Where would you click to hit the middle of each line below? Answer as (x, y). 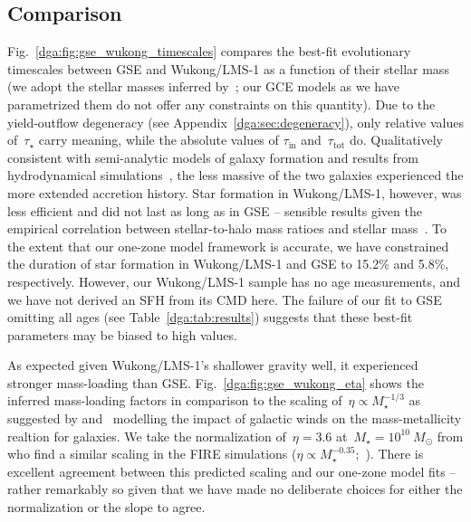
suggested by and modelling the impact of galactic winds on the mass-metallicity (235, 418)
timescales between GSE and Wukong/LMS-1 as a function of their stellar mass (228, 68)
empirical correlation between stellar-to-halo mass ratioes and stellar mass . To (227, 228)
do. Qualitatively (396, 140)
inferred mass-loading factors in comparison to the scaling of (175, 400)
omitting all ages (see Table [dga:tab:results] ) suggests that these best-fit (210, 317)
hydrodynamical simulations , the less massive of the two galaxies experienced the (235, 175)
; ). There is (389, 454)
